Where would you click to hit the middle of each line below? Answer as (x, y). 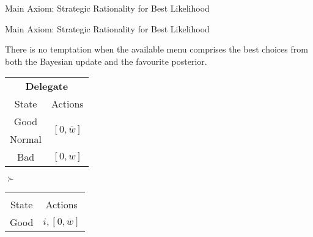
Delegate (47, 86)
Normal (26, 139)
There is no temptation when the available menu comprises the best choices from (156, 49)
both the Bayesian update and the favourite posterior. (106, 61)
